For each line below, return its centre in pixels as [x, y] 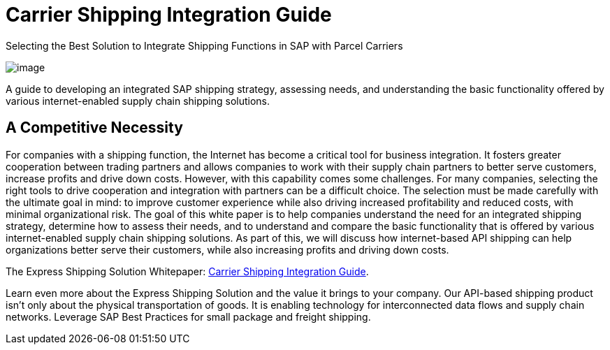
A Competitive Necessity [94, 128]
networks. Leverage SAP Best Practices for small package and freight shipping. [188, 316]
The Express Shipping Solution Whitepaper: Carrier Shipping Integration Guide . [187, 271]
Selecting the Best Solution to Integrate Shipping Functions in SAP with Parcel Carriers [204, 45]
